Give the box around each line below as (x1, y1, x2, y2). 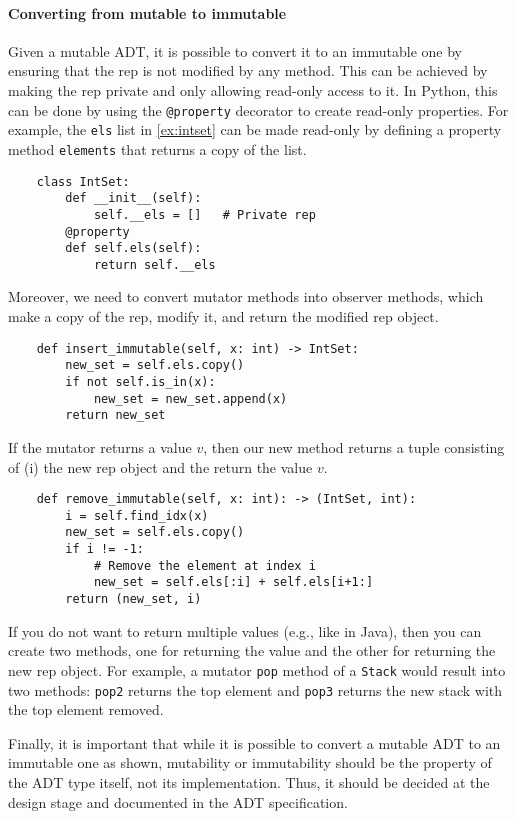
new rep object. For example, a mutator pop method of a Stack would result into (8, 659, 506, 680)
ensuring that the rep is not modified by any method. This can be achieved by (8, 60, 488, 81)
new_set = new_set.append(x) (93, 391, 288, 406)
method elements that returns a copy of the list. (8, 138, 307, 159)
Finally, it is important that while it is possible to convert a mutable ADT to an (8, 732, 501, 753)
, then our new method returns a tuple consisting (203, 436, 505, 457)
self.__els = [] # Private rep (93, 207, 316, 222)
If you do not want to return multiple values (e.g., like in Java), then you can (8, 620, 482, 641)
